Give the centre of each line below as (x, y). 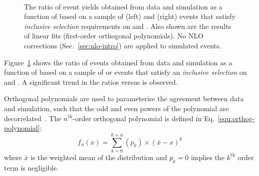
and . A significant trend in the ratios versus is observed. (91, 82)
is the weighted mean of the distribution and (99, 157)
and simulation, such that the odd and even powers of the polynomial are (116, 108)
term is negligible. (31, 167)
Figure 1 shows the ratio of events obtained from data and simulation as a (118, 62)
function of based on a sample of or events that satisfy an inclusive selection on (125, 72)
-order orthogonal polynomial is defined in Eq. (143, 118)
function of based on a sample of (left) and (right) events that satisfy (130, 16)
